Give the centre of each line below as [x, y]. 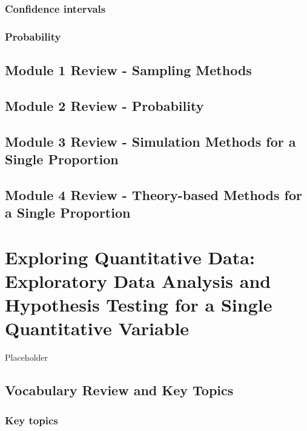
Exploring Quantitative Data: [130, 257]
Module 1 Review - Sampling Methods [128, 70]
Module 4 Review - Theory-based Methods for [153, 194]
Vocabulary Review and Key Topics [119, 390]
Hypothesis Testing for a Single [139, 305]
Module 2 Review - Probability [104, 105]
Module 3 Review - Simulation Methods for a [150, 141]
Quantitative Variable [97, 328]
